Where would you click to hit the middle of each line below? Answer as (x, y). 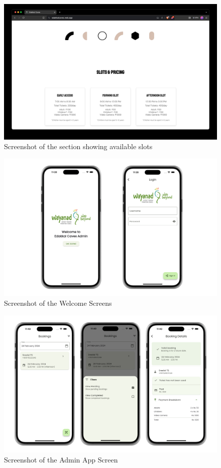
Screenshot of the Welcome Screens (58, 303)
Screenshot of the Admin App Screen (61, 459)
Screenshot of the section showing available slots (78, 146)
